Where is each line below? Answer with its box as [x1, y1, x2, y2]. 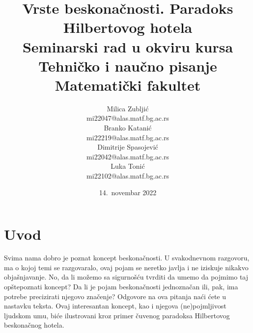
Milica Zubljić [107, 103, 149, 113]
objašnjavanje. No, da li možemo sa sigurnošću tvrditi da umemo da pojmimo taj [4, 272, 249, 282]
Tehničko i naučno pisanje [38, 55, 217, 76]
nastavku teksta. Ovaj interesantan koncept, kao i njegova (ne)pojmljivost [4, 301, 226, 311]
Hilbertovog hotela [63, 17, 193, 37]
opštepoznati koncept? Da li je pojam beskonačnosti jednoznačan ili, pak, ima [4, 281, 238, 291]
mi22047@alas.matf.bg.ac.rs [86, 113, 169, 123]
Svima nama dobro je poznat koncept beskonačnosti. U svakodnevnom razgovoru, [4, 253, 250, 263]
